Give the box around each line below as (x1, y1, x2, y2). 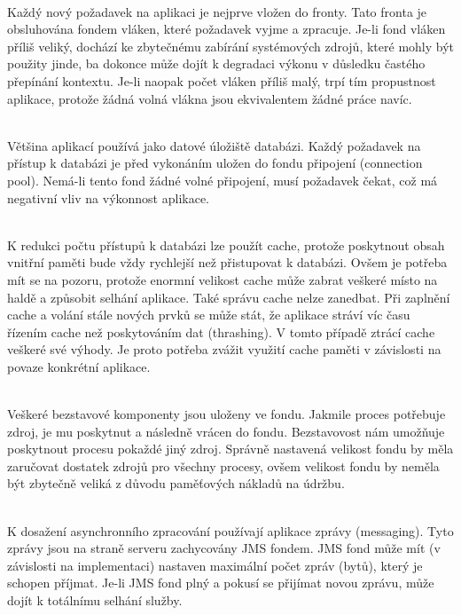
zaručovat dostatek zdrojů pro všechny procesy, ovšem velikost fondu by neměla (7, 456, 440, 475)
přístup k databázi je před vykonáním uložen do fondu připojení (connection (7, 154, 423, 172)
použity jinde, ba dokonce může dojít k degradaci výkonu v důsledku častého (7, 54, 426, 73)
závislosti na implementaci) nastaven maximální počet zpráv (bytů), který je (7, 556, 423, 574)
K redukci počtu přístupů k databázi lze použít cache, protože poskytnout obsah (7, 235, 445, 254)
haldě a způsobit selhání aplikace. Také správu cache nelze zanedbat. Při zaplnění (7, 288, 450, 306)
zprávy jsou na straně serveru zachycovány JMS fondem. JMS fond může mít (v (7, 539, 441, 557)
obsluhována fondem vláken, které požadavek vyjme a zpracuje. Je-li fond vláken (7, 20, 446, 38)
